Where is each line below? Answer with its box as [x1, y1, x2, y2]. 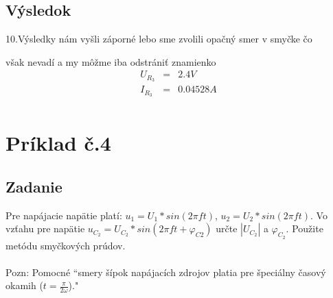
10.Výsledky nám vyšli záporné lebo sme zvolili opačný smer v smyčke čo [5, 32, 312, 46]
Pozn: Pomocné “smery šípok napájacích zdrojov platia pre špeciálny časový [5, 264, 326, 279]
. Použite [286, 221, 323, 236]
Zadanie [5, 175, 62, 197]
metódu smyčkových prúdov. [5, 238, 126, 252]
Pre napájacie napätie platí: [5, 208, 122, 222]
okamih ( [5, 278, 43, 293]
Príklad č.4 [5, 129, 111, 157]
